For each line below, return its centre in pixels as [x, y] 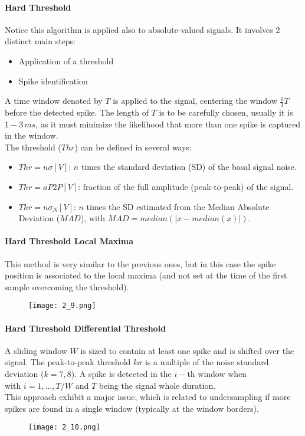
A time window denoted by [54, 101]
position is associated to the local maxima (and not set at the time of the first [146, 275]
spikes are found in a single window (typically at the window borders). [132, 408]
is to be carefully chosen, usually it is [226, 112]
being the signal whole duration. [157, 385]
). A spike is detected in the [121, 373]
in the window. [32, 135]
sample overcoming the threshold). [67, 286]
